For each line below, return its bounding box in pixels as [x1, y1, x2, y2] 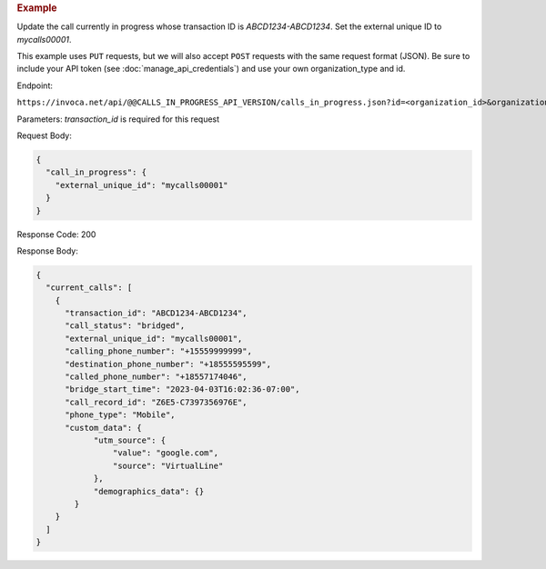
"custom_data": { [65, 423, 143, 433]
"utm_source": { [93, 434, 167, 445]
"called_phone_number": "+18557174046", [65, 372, 248, 382]
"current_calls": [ [45, 283, 133, 293]
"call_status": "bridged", [65, 321, 186, 331]
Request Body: [16, 130, 72, 141]
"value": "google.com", [112, 448, 218, 458]
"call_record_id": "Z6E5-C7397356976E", [65, 396, 248, 407]
